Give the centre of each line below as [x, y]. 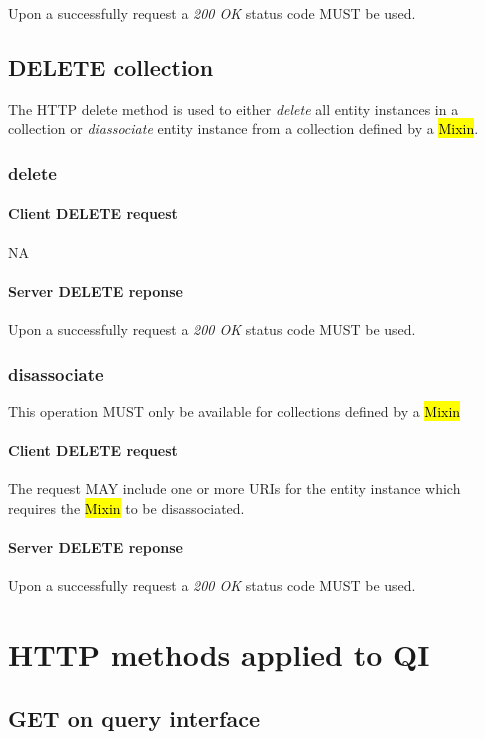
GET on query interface [134, 717]
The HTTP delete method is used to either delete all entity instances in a [233, 108]
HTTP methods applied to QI [219, 653]
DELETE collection [111, 66]
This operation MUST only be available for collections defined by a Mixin [234, 410]
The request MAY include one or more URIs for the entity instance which [234, 488]
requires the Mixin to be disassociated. [126, 507]
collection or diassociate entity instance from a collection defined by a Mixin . [243, 128]
